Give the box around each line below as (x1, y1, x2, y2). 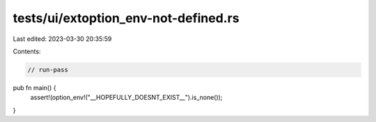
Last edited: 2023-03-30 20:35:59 (13, 35, 112, 43)
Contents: (13, 47, 41, 55)
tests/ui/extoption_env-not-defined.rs (13, 10, 240, 26)
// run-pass (27, 66, 69, 73)
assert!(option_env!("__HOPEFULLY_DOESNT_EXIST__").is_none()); (30, 94, 223, 102)
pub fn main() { (13, 83, 56, 91)
